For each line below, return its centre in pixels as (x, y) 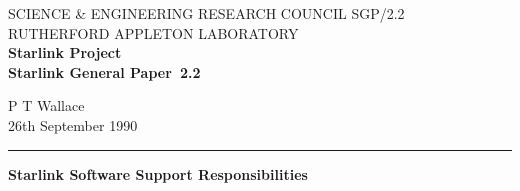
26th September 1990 (73, 124)
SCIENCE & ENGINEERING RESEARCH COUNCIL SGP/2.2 (206, 13)
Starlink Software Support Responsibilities (158, 173)
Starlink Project (65, 52)
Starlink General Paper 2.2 (104, 71)
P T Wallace (46, 105)
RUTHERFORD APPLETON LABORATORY (153, 32)
